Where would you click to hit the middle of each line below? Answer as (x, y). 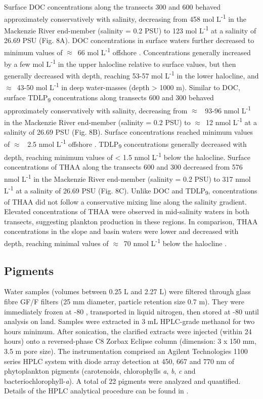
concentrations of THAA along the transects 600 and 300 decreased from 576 (123, 166)
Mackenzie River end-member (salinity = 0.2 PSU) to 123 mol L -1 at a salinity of (130, 29)
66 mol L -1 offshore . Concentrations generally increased (164, 51)
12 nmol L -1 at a (231, 121)
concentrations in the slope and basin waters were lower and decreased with (121, 231)
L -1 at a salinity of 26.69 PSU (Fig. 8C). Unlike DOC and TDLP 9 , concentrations (131, 190)
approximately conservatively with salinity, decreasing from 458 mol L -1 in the (125, 18)
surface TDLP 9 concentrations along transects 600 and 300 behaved (109, 98)
